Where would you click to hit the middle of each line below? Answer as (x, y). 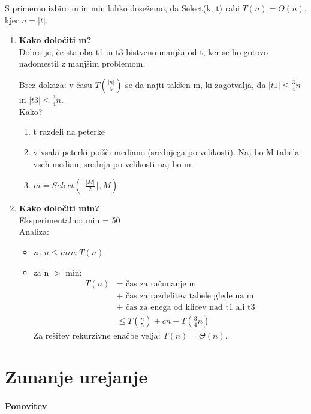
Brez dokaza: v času (55, 84)
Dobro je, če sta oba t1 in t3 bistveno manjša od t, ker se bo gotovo (143, 51)
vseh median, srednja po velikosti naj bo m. (113, 163)
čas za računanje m (161, 284)
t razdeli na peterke (69, 132)
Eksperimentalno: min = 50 (70, 220)
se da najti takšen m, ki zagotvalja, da (196, 84)
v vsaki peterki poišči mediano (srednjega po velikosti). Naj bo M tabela (166, 151)
